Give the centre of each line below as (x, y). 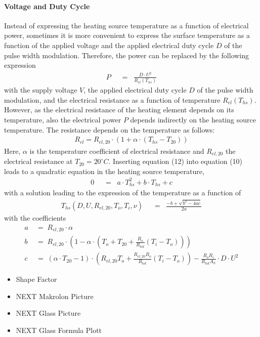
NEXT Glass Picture (48, 313)
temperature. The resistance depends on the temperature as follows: (110, 129)
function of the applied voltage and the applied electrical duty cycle (109, 45)
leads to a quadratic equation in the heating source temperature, (104, 171)
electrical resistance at (38, 161)
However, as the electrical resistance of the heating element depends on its (119, 110)
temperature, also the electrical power (63, 119)
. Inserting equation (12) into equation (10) (176, 161)
